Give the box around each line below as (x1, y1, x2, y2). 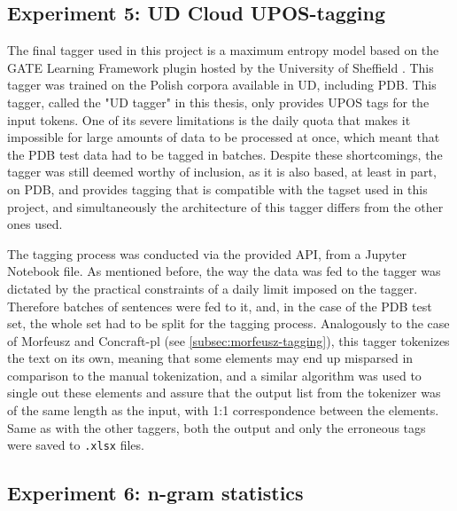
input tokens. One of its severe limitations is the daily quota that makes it (7, 110, 411, 129)
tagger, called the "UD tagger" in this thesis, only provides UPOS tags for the (7, 92, 430, 111)
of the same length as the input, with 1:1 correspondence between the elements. (7, 401, 439, 420)
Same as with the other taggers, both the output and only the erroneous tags (7, 418, 426, 436)
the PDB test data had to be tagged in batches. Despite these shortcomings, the (7, 145, 443, 163)
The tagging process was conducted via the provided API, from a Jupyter (7, 244, 407, 263)
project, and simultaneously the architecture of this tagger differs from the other (7, 197, 444, 216)
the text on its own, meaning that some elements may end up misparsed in (7, 349, 414, 367)
